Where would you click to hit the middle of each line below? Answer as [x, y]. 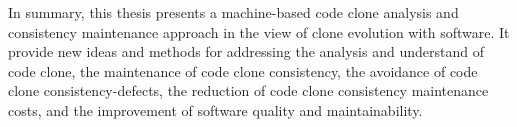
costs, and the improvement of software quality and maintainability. [215, 109]
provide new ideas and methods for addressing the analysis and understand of [246, 51]
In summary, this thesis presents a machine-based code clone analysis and [233, 12]
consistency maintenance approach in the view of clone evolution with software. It [259, 31]
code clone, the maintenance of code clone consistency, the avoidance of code [243, 70]
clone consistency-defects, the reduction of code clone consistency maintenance [248, 90]
